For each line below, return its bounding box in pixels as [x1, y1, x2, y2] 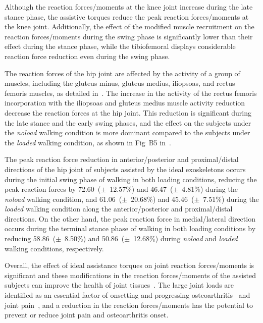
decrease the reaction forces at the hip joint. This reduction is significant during [5, 107, 252, 118]
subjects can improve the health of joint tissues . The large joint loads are [5, 280, 234, 290]
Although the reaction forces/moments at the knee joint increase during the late [5, 2, 253, 12]
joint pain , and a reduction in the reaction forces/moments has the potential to [5, 299, 253, 310]
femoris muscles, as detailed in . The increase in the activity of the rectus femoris [5, 87, 257, 98]
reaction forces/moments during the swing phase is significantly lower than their [5, 31, 253, 41]
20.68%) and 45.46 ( [131, 193, 194, 204]
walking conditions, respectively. [5, 243, 104, 253]
